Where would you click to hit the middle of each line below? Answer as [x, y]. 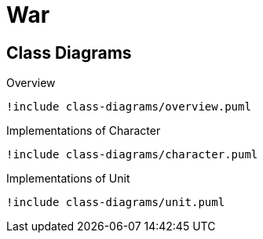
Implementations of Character [84, 131]
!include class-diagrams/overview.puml [129, 107]
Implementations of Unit [68, 179]
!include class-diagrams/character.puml [132, 155]
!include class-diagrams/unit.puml [116, 203]
